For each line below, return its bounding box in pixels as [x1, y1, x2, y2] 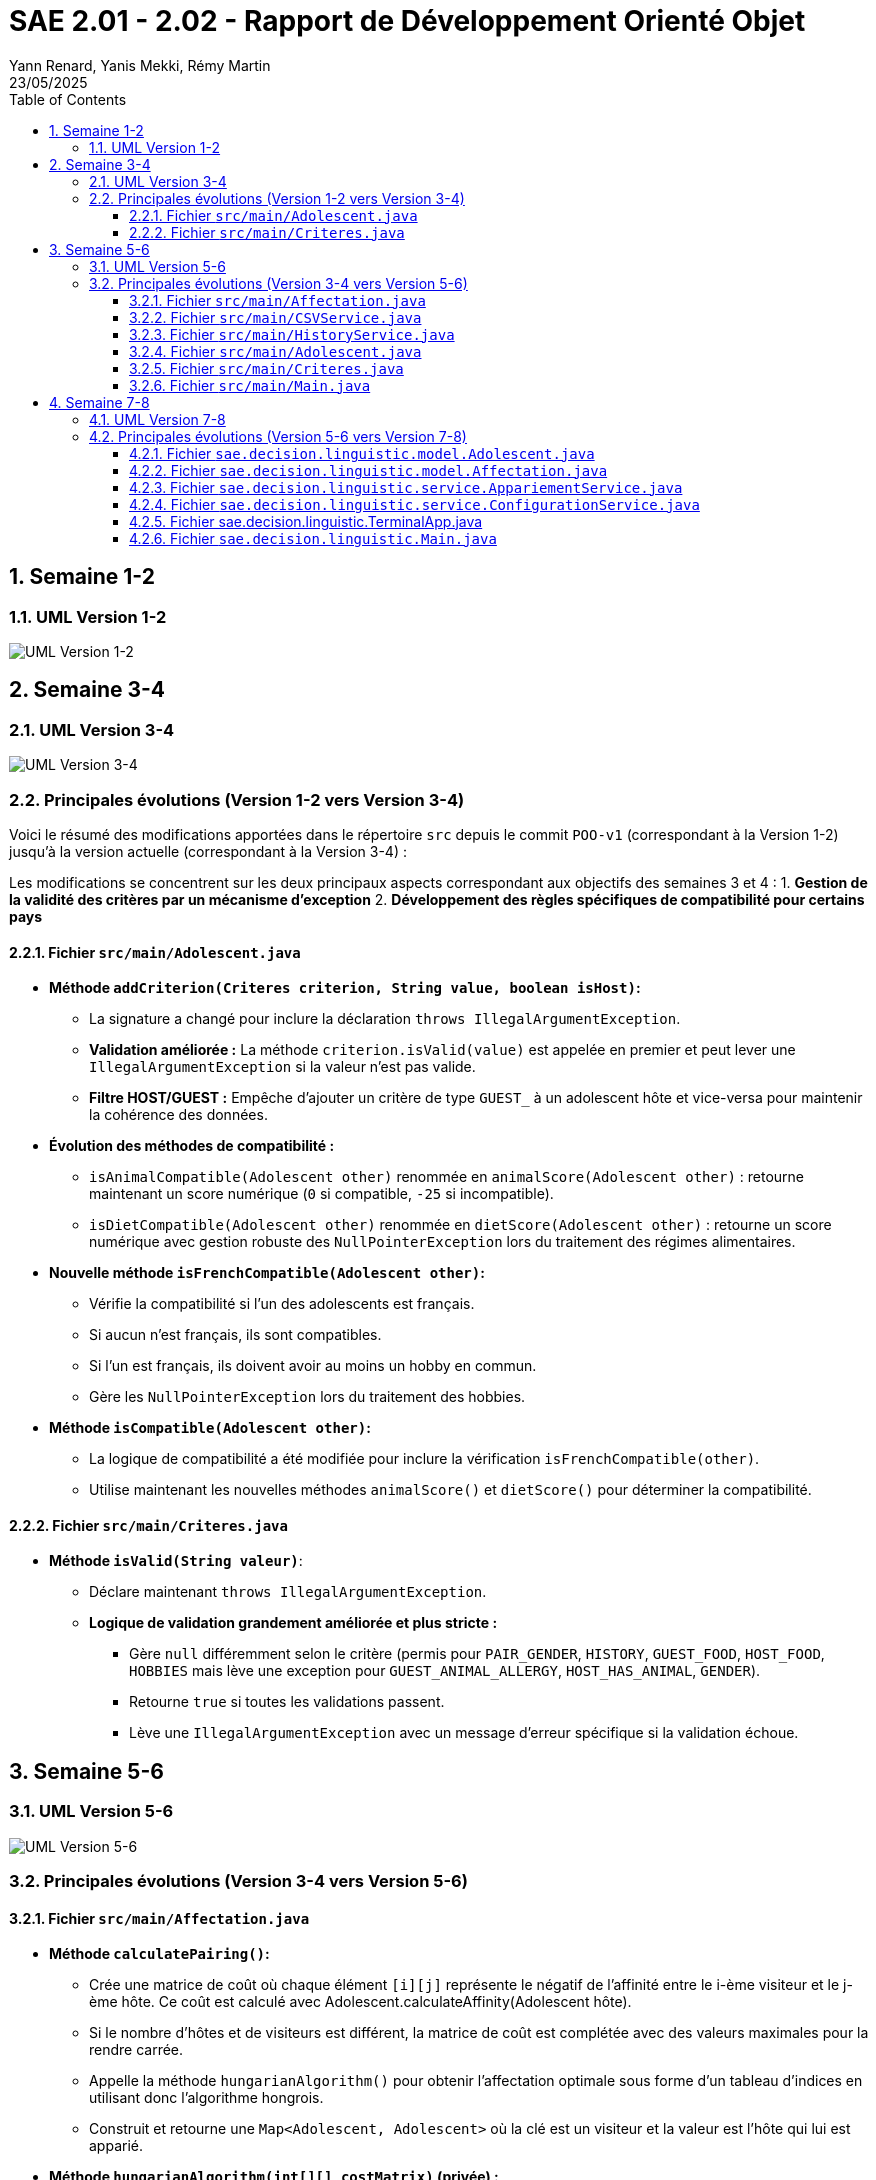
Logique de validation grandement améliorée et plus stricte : [89, 1614, 498, 1632]
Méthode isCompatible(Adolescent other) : [49, 1419, 371, 1437]
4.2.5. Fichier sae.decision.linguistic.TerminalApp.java [129, 512, 483, 530]
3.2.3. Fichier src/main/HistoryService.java [129, 325, 455, 343]
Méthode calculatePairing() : [49, 1945, 270, 1963]
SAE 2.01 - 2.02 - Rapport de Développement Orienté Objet [9, 4, 806, 38]
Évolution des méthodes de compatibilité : [49, 1137, 335, 1155]
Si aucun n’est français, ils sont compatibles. [89, 1326, 382, 1344]
